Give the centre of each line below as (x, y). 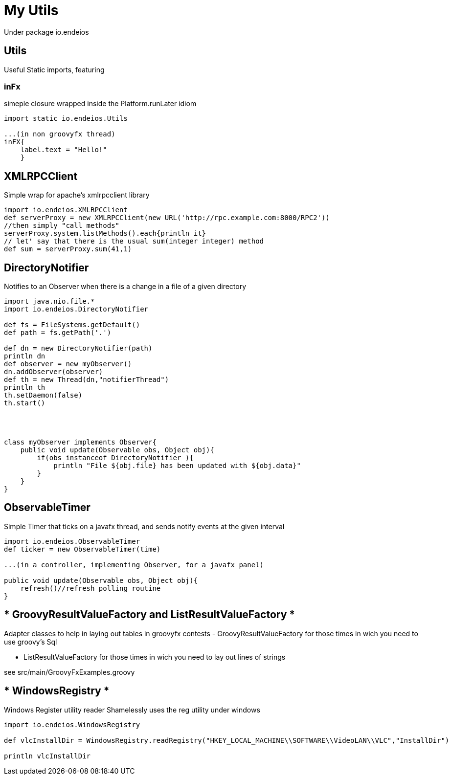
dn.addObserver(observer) (54, 372)
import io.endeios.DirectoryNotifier (76, 309)
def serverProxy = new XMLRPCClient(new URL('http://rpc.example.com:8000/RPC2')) (167, 218)
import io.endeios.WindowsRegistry (72, 724)
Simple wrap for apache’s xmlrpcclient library (77, 195)
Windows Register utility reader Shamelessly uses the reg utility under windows (132, 710)
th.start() (25, 403)
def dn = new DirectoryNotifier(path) (78, 348)
